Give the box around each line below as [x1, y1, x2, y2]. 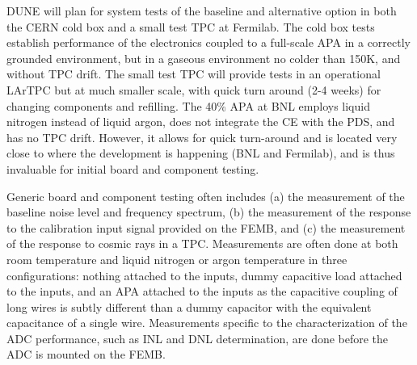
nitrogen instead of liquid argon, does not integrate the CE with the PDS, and [6, 113, 395, 130]
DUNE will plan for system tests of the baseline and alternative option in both [6, 2, 397, 19]
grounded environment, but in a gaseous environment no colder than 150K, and [6, 49, 401, 66]
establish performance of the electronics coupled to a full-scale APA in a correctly [6, 34, 411, 51]
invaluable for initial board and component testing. [6, 160, 259, 177]
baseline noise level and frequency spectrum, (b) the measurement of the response [6, 203, 411, 220]
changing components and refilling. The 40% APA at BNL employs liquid [6, 97, 370, 114]
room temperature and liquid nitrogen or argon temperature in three [6, 250, 347, 267]
